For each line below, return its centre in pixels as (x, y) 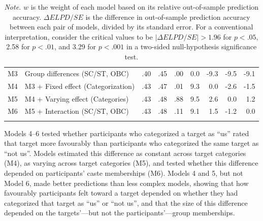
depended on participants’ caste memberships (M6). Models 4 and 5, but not (124, 173)
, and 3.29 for (75, 46)
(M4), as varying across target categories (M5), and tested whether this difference (131, 163)
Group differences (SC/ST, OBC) (77, 73)
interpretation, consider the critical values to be (79, 36)
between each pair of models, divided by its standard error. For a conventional (131, 27)
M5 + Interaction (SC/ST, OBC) (77, 111)
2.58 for (18, 46)
